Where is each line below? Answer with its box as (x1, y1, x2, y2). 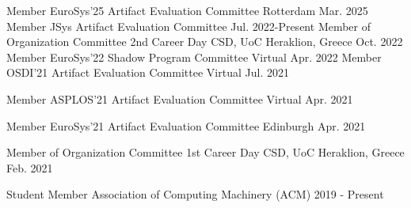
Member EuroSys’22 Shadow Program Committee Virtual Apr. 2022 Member (6, 48, 382, 65)
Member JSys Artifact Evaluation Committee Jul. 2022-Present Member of (6, 17, 371, 34)
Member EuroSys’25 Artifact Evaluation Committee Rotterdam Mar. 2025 (6, 2, 368, 18)
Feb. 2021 (6, 159, 53, 176)
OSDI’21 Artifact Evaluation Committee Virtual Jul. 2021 (6, 64, 289, 81)
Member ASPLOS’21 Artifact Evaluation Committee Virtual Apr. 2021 (6, 90, 353, 107)
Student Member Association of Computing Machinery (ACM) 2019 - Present (6, 186, 384, 202)
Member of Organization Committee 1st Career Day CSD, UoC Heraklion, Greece (6, 144, 405, 161)
